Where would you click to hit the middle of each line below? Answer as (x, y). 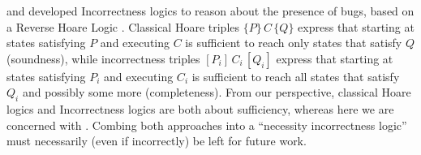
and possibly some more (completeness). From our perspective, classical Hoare (217, 92)
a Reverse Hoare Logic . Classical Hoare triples (123, 26)
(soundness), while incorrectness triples (103, 58)
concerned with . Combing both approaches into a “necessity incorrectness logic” (207, 125)
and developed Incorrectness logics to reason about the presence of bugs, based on (210, 11)
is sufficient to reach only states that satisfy (294, 43)
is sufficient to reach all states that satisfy (296, 76)
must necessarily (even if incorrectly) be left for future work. (157, 141)
